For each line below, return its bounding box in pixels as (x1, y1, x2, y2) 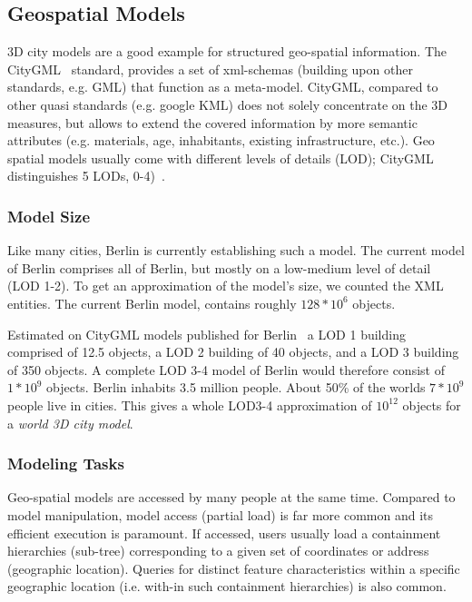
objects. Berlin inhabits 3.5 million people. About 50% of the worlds (46, 378, 426, 397)
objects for (402, 395, 461, 414)
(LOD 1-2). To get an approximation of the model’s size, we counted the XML (7, 276, 444, 295)
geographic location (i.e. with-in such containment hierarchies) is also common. (7, 577, 447, 596)
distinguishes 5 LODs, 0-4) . (7, 166, 165, 185)
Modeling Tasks (7, 452, 124, 475)
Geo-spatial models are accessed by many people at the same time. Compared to (7, 488, 456, 507)
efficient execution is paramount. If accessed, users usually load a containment (7, 523, 441, 542)
